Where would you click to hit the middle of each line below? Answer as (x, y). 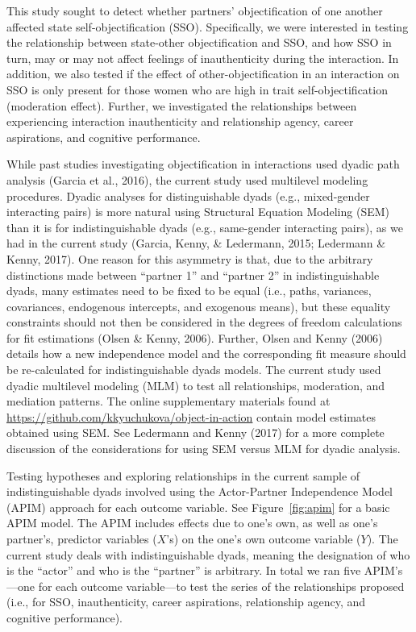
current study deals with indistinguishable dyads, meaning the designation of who (208, 554)
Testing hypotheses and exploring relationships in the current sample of (183, 475)
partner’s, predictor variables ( (82, 538)
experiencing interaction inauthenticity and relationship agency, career (180, 121)
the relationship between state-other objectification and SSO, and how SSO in (199, 42)
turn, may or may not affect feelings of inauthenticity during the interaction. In (203, 58)
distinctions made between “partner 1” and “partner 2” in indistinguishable (193, 274)
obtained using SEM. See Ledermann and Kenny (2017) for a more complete (196, 432)
